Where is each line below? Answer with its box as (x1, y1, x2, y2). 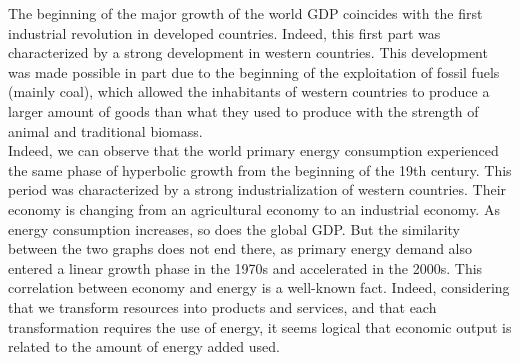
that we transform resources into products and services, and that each (8, 296, 437, 317)
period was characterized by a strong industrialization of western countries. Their (8, 179, 507, 200)
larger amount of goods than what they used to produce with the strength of (8, 100, 479, 121)
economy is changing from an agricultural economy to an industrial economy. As (8, 198, 500, 219)
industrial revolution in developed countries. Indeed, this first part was (8, 22, 441, 43)
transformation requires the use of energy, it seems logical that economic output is (8, 316, 512, 337)
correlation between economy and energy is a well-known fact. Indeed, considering (8, 277, 510, 298)
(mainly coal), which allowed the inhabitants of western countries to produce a (8, 81, 490, 102)
